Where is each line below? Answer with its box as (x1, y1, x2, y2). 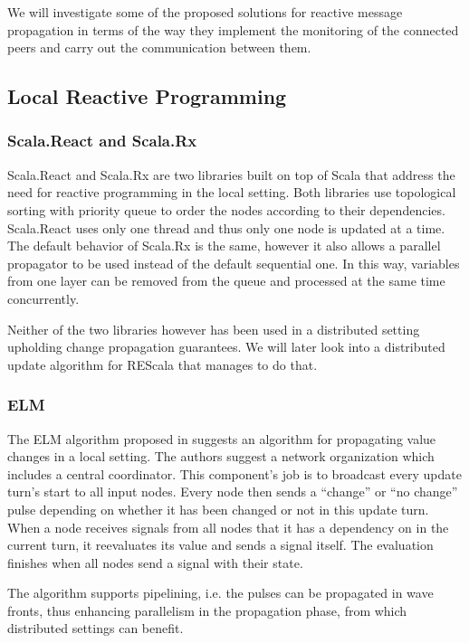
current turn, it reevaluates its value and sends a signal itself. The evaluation (7, 535, 434, 554)
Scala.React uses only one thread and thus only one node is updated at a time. (7, 218, 445, 237)
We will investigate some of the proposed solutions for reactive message (7, 3, 403, 21)
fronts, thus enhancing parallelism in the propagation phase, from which (7, 600, 407, 619)
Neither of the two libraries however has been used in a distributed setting (7, 319, 420, 338)
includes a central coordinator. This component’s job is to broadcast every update (7, 464, 462, 483)
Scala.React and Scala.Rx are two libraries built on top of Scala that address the (7, 165, 455, 184)
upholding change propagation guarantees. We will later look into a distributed (7, 337, 445, 356)
